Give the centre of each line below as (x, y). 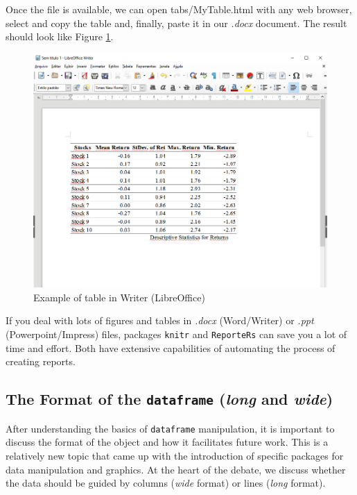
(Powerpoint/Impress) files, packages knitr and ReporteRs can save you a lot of (176, 334)
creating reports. (41, 361)
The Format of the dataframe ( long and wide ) (169, 399)
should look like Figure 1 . (60, 36)
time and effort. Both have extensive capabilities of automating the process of (171, 347)
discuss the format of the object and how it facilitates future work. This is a (167, 442)
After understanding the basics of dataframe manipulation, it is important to (170, 428)
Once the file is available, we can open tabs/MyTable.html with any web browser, (179, 9)
